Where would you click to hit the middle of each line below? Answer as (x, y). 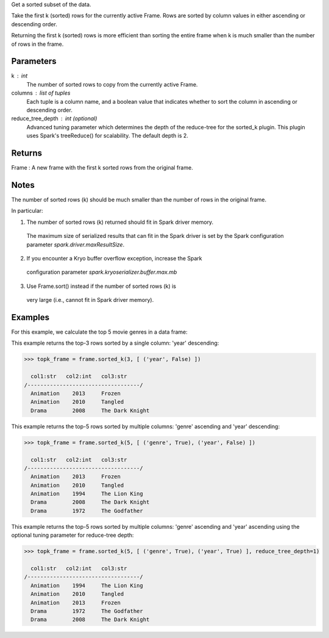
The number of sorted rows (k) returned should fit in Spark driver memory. (120, 222)
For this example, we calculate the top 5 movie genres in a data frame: (100, 332)
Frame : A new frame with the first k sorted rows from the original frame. (102, 168)
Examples (30, 317)
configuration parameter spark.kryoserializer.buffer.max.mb (102, 272)
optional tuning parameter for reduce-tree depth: (73, 535)
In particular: (27, 211)
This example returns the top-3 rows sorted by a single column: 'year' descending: (115, 343)
